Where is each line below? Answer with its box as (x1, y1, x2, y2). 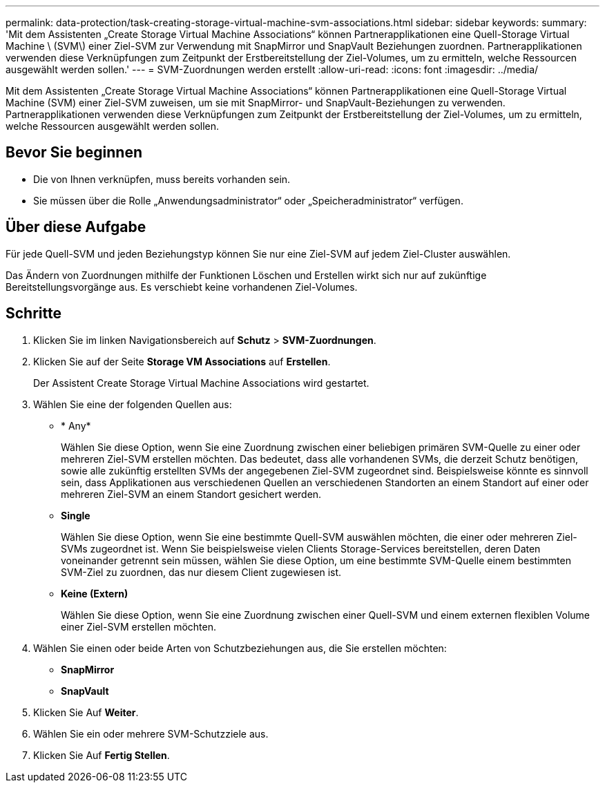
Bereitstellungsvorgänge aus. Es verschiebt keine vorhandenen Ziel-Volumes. (6, 280, 358, 293)
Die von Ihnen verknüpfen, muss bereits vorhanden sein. (33, 173, 291, 185)
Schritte (6, 305, 61, 323)
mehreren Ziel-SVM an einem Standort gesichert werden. (61, 488, 322, 500)
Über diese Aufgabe (6, 218, 146, 236)
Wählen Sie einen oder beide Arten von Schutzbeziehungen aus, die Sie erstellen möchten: (33, 642, 447, 654)
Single (61, 509, 90, 521)
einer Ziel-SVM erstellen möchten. (61, 620, 217, 633)
